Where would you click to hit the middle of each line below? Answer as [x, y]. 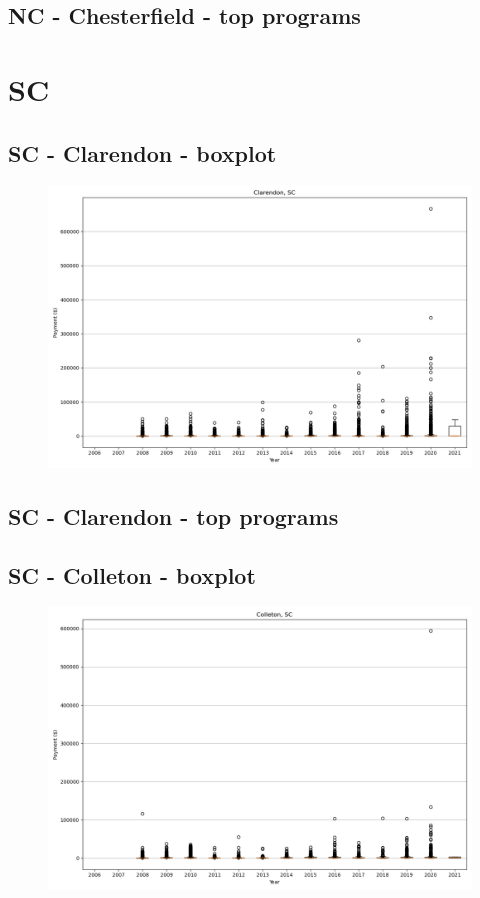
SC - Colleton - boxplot [132, 574]
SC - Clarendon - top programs [173, 515]
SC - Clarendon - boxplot [142, 152]
